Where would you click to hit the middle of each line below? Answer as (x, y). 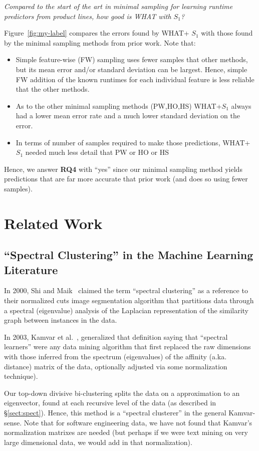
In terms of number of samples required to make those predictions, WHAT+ (133, 142)
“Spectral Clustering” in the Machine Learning (129, 255)
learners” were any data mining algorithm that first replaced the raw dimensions (127, 347)
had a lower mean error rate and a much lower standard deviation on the (128, 116)
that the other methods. (53, 89)
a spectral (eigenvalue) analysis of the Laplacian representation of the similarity (126, 310)
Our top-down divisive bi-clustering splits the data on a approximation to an (122, 393)
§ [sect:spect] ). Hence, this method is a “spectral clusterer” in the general (115, 412)
